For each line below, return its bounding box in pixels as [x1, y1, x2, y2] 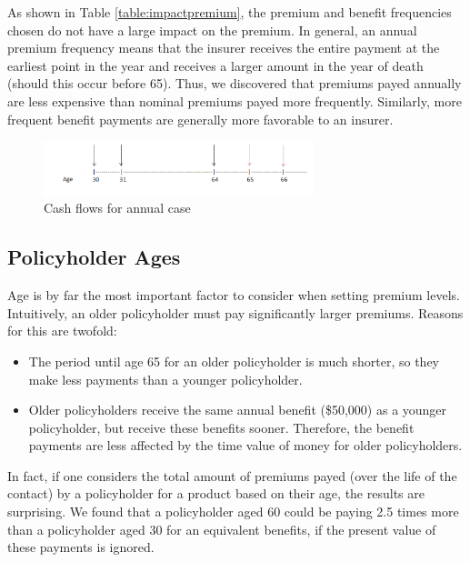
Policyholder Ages [7, 243, 181, 271]
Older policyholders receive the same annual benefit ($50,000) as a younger [28, 400, 447, 419]
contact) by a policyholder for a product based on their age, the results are [7, 484, 425, 503]
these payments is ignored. [7, 537, 155, 557]
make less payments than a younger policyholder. [28, 369, 303, 388]
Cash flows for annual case [44, 198, 191, 217]
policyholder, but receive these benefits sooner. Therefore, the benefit [28, 417, 415, 437]
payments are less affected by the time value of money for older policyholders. [28, 436, 463, 455]
